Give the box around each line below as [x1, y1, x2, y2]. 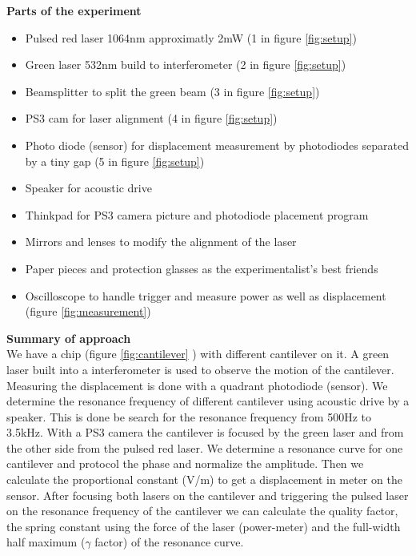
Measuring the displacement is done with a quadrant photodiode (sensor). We [6, 377, 388, 393]
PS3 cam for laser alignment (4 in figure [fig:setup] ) [25, 110, 278, 127]
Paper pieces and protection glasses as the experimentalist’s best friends [25, 260, 378, 276]
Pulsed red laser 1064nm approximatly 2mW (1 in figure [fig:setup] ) [25, 29, 357, 46]
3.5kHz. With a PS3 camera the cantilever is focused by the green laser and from [6, 424, 404, 441]
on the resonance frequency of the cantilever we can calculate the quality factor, [6, 502, 398, 519]
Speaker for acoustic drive [25, 179, 152, 196]
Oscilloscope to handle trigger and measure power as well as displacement [25, 287, 386, 304]
